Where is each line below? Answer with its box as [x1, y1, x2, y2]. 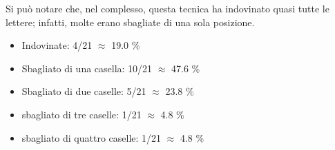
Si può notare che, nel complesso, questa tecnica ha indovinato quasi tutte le [6, 1, 329, 15]
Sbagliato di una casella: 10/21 [21, 61, 153, 75]
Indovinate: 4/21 [21, 38, 93, 52]
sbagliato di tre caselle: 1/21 [21, 107, 142, 121]
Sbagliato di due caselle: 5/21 [21, 84, 146, 98]
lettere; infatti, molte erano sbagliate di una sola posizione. [6, 14, 255, 29]
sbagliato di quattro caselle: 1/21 [21, 130, 162, 144]
